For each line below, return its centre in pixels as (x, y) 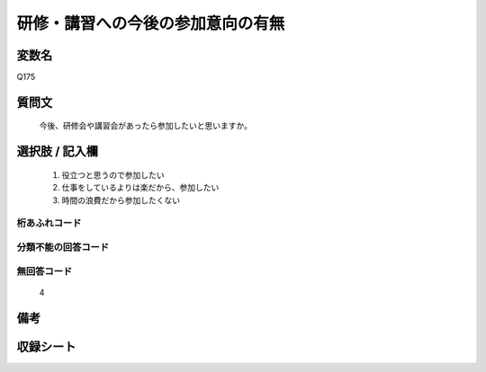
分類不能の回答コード (63, 247)
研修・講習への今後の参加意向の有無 (151, 23)
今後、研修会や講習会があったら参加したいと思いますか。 (145, 126)
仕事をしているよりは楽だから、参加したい (140, 188)
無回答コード (45, 271)
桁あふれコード (49, 223)
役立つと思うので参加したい (113, 174)
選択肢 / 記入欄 (58, 151)
